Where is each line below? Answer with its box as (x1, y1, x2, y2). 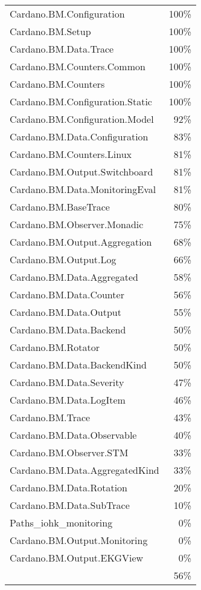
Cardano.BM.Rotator (10, 340, 100, 354)
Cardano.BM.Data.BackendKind (10, 358, 147, 372)
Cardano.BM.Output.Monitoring (10, 533, 148, 547)
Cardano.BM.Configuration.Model (10, 112, 154, 126)
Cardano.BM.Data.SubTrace (10, 498, 130, 512)
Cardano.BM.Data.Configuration (10, 129, 148, 143)
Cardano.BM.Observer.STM (10, 445, 129, 459)
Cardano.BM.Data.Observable (10, 428, 137, 442)
